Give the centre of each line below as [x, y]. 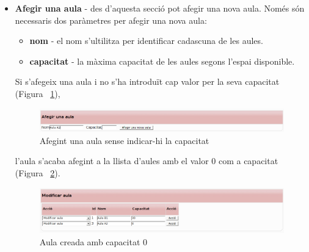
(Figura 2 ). [38, 172]
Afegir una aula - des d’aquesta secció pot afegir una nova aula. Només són [160, 8]
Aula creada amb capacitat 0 [93, 241]
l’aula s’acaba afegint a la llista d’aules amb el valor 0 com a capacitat [147, 161]
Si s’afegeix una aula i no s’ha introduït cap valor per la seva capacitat [147, 81]
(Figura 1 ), [38, 93]
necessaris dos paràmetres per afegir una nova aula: [111, 20]
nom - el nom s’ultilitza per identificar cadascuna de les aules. [146, 41]
